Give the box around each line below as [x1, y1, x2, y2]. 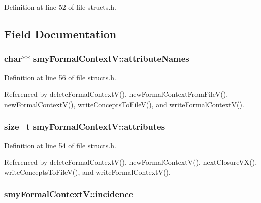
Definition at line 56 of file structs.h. [4, 72, 116, 82]
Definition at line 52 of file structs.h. [4, 2, 116, 12]
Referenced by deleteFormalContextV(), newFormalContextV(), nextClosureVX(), [4, 157, 257, 167]
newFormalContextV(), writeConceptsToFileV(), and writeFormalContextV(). [4, 98, 244, 109]
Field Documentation [4, 26, 117, 41]
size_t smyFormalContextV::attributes [4, 120, 165, 133]
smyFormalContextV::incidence [4, 188, 134, 200]
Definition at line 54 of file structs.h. [4, 140, 116, 150]
